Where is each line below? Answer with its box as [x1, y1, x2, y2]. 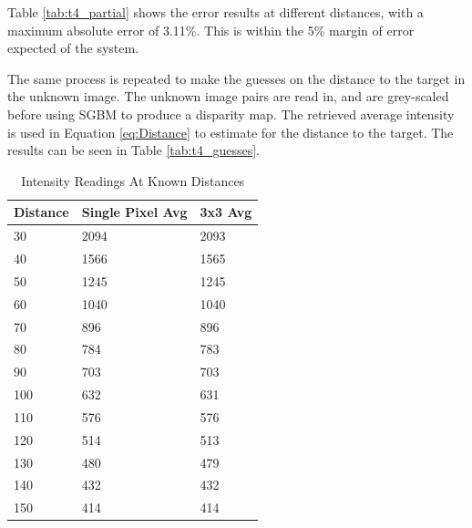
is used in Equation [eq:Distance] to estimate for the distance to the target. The [7, 122, 454, 141]
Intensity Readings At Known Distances [21, 171, 245, 190]
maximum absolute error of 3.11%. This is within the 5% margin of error [7, 20, 415, 39]
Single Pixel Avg [81, 202, 188, 222]
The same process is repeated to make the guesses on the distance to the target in [7, 68, 466, 88]
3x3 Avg [200, 202, 252, 222]
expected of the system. [7, 38, 139, 57]
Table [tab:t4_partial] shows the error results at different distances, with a [7, 3, 424, 21]
